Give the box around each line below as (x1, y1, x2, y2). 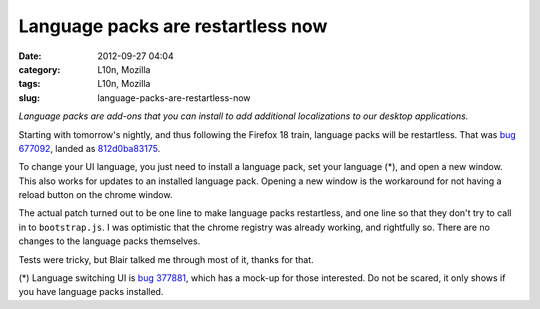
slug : (18, 91, 40, 104)
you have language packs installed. (18, 286, 164, 298)
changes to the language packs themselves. (18, 235, 201, 247)
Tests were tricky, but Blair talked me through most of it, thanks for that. (18, 253, 314, 265)
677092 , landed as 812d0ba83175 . (18, 142, 161, 154)
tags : (18, 78, 41, 90)
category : (18, 63, 61, 75)
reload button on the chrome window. (18, 189, 173, 201)
